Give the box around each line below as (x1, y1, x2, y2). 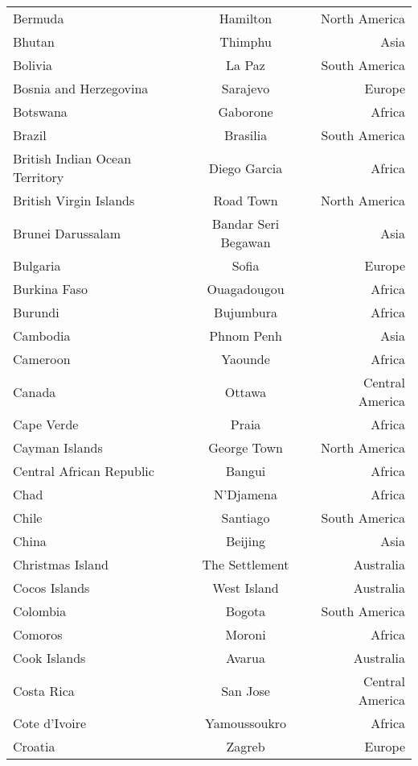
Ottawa (224, 382, 267, 401)
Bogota (225, 602, 266, 620)
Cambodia (13, 326, 71, 345)
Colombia (13, 602, 67, 620)
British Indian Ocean (13, 149, 132, 168)
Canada (13, 382, 56, 401)
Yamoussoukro (204, 714, 287, 732)
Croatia (13, 737, 55, 756)
